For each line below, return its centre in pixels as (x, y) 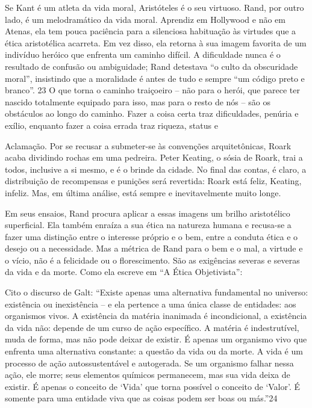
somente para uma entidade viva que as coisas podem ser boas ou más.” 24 (141, 398)
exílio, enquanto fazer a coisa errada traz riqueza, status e (111, 125)
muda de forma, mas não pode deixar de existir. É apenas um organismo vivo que (156, 339)
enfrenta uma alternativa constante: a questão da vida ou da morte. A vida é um (154, 351)
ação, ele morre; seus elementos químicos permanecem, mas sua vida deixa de (148, 375)
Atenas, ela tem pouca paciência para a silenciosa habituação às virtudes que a (151, 31)
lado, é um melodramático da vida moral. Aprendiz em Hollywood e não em (145, 19)
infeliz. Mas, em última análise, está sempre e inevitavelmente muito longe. (143, 192)
